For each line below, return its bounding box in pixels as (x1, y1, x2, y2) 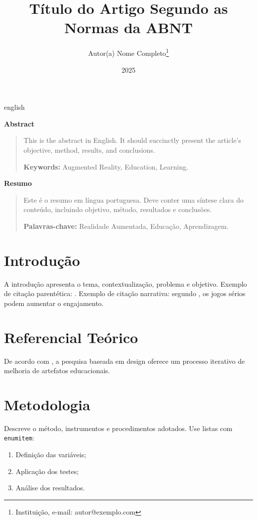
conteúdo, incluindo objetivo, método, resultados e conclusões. (23, 204, 212, 215)
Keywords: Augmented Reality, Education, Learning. (23, 161, 188, 172)
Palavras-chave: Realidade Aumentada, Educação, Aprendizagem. (23, 220, 229, 231)
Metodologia (4, 394, 90, 414)
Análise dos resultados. (15, 482, 85, 493)
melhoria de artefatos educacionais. (4, 365, 110, 376)
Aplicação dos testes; (15, 466, 79, 476)
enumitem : (4, 433, 35, 443)
